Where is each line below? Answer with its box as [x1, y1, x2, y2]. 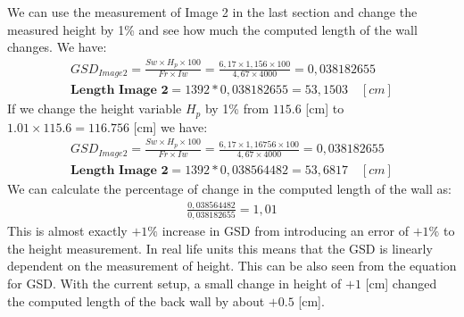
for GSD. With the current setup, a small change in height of [7, 274, 342, 293]
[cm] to [305, 99, 344, 118]
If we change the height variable [7, 99, 182, 118]
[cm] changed [365, 274, 437, 293]
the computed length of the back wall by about [7, 291, 265, 310]
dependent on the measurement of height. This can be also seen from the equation [7, 256, 457, 275]
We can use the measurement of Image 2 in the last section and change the [7, 3, 418, 21]
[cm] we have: [133, 117, 208, 136]
